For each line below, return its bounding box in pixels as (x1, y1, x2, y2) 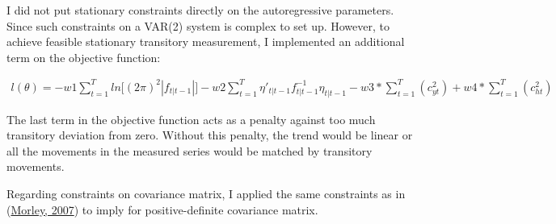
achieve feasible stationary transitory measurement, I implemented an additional (6, 33, 405, 50)
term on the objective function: (6, 48, 161, 65)
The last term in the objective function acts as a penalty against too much (6, 110, 376, 127)
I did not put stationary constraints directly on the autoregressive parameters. (6, 2, 394, 18)
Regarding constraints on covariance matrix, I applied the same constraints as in (6, 185, 406, 202)
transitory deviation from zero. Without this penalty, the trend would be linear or (6, 127, 413, 143)
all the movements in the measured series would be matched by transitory (6, 142, 373, 159)
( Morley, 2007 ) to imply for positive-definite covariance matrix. (6, 201, 318, 218)
